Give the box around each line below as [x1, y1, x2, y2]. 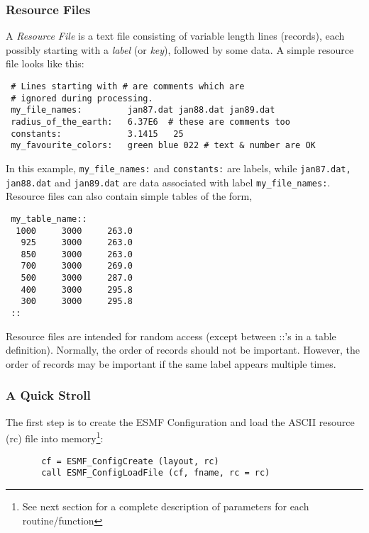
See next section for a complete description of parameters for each [22, 498, 309, 513]
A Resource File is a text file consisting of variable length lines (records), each [6, 28, 345, 43]
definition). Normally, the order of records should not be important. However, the [6, 342, 360, 357]
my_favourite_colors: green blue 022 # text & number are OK [11, 140, 316, 151]
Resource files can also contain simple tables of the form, [6, 189, 253, 203]
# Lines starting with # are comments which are [11, 82, 245, 91]
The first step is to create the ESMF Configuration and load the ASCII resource [6, 414, 355, 429]
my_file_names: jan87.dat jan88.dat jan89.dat [11, 105, 275, 116]
